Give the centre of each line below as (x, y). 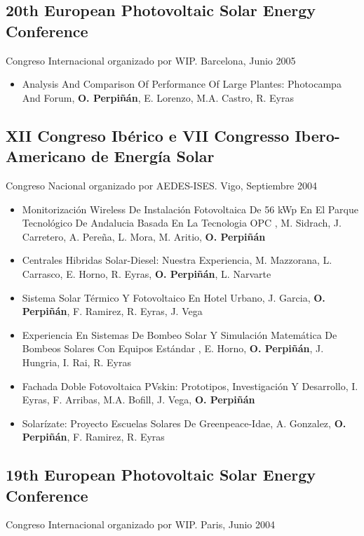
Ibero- (317, 135)
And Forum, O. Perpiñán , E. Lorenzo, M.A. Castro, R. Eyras (158, 97)
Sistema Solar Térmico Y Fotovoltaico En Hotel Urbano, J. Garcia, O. (174, 297)
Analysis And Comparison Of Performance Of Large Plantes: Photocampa (182, 84)
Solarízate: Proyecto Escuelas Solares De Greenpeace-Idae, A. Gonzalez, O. (184, 423)
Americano (46, 156)
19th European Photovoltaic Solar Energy (161, 475)
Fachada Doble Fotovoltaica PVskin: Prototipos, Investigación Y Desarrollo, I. (190, 386)
